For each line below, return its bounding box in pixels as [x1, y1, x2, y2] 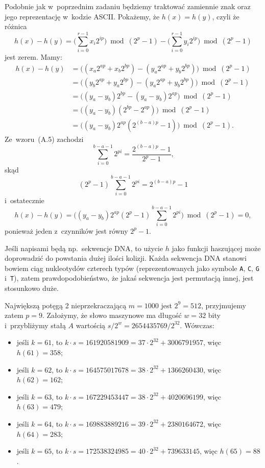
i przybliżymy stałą [5, 319, 66, 330]
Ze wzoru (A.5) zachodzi [5, 133, 84, 144]
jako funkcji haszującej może [172, 242, 261, 253]
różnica [5, 21, 27, 32]
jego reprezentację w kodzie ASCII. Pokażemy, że [5, 11, 160, 21]
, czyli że [212, 11, 239, 21]
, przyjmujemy [201, 300, 246, 310]
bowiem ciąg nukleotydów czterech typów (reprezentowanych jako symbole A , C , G [5, 262, 259, 273]
